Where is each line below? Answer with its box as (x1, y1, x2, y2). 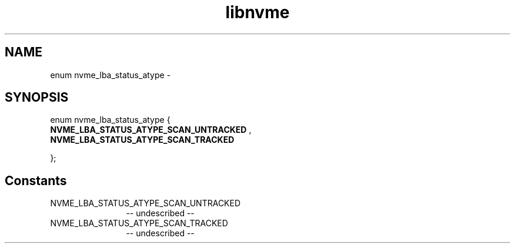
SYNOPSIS (5, 90, 69, 105)
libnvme (225, 2, 290, 22)
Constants (5, 173, 67, 188)
